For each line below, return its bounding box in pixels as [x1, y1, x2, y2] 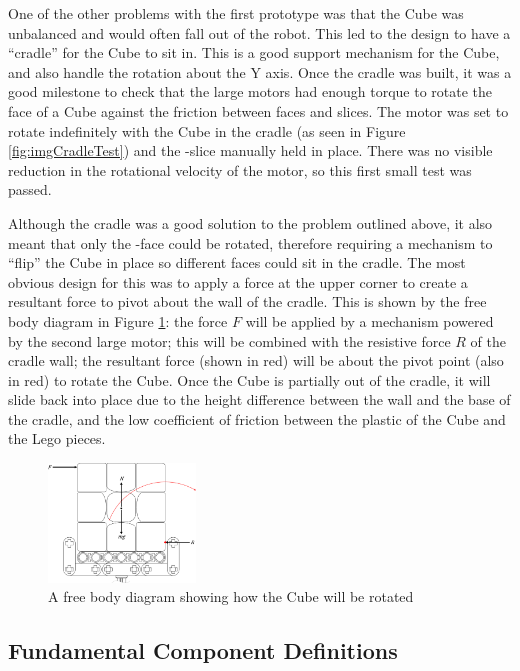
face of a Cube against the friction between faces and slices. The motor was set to [8, 100, 509, 121]
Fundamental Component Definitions [8, 635, 398, 666]
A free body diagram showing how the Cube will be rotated [48, 586, 414, 607]
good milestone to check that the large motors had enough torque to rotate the [8, 81, 493, 102]
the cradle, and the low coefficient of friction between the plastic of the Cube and [8, 408, 506, 429]
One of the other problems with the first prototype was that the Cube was [8, 3, 464, 23]
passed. [8, 179, 52, 200]
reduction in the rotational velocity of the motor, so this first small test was [8, 159, 472, 180]
